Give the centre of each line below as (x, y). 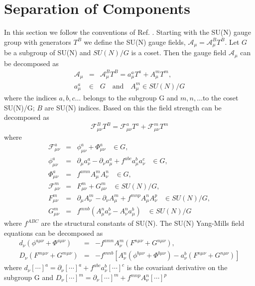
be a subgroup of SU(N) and (48, 52)
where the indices (30, 98)
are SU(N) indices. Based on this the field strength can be (133, 107)
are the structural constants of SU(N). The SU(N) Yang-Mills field (143, 223)
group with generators (38, 42)
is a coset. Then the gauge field (179, 52)
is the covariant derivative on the (177, 267)
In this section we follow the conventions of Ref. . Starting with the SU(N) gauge (127, 32)
